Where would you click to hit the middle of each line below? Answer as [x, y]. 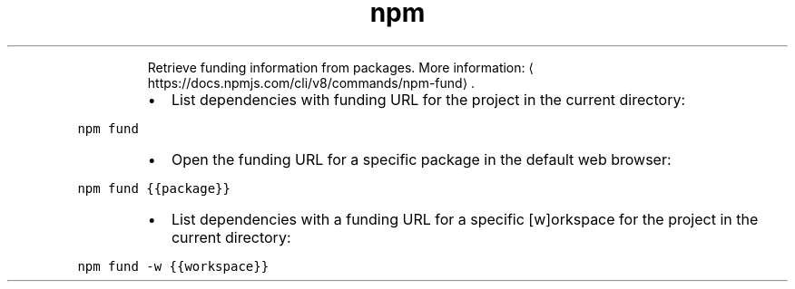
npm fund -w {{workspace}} [173, 266]
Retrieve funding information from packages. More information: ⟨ [340, 67]
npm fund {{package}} [154, 188]
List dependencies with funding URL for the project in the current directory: [428, 99]
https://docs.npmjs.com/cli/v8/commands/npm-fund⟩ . [311, 82]
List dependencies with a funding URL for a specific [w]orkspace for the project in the [465, 219]
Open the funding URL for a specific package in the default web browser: [421, 159]
